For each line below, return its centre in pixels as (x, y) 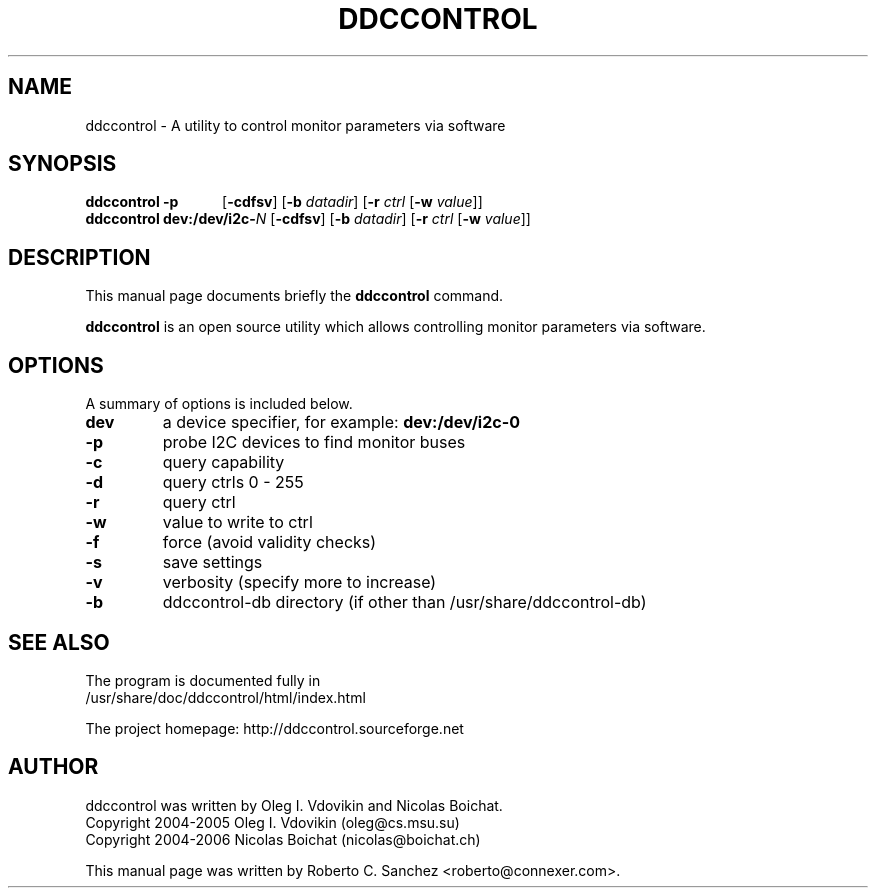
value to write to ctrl (237, 522)
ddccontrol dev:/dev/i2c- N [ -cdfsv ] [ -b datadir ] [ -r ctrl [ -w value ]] (308, 219)
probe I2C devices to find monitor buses (314, 442)
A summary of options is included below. (219, 404)
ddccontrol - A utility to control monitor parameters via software (295, 125)
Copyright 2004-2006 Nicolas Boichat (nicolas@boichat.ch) (283, 839)
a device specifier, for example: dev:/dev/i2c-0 (341, 422)
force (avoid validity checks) (269, 542)
